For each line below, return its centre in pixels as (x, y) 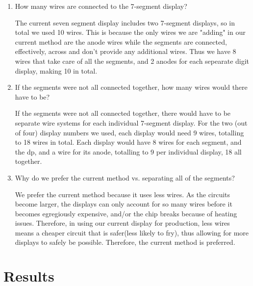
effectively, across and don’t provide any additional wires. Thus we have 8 (126, 51)
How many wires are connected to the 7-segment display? (101, 6)
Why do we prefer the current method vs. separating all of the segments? (125, 177)
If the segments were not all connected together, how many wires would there (131, 87)
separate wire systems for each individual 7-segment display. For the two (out (131, 122)
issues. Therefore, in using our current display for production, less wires (122, 223)
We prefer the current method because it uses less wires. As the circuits (123, 194)
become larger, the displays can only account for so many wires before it (124, 204)
